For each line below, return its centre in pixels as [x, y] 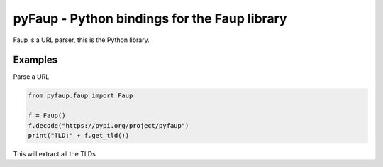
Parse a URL [31, 77]
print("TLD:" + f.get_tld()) [79, 135]
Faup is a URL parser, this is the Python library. [82, 40]
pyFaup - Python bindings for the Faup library [150, 18]
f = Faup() [47, 116]
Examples [35, 60]
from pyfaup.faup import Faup [81, 96]
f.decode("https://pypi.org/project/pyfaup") [109, 125]
